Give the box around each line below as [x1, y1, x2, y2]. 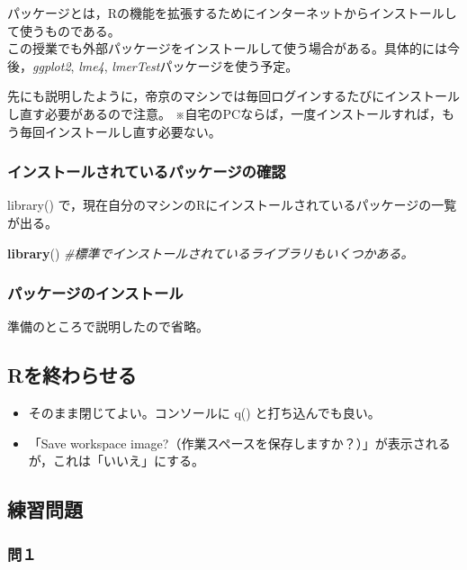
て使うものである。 [7, 21, 121, 40]
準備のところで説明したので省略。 [7, 317, 209, 336]
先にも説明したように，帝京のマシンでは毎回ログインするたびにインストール [7, 86, 461, 105]
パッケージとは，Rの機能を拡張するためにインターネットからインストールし [7, 4, 457, 22]
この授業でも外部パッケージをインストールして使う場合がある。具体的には [7, 39, 448, 58]
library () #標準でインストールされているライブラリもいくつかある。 [7, 243, 414, 262]
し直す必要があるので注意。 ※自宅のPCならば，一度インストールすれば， [7, 104, 442, 122]
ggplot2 [32, 56, 71, 75]
